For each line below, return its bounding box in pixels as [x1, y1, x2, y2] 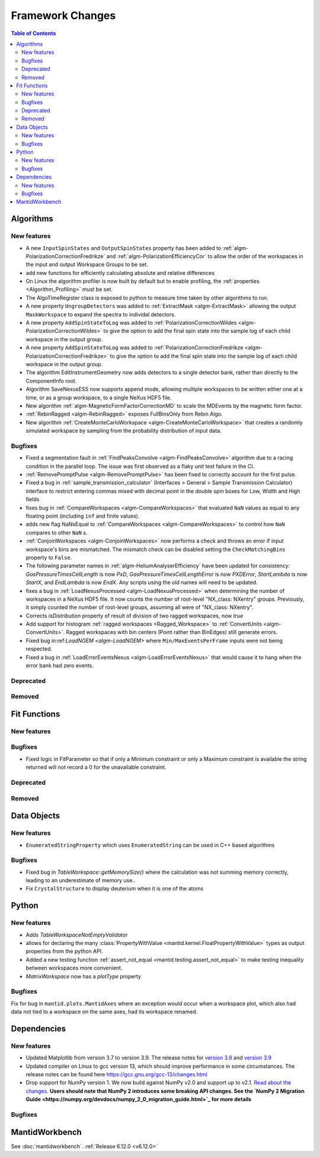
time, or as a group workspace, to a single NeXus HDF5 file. [25, 394, 172, 401]
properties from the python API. [25, 947, 103, 955]
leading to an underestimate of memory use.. [25, 877, 136, 884]
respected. [25, 645, 53, 652]
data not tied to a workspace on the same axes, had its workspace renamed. [11, 1008, 198, 1015]
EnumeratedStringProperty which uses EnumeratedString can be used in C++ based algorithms [25, 841, 275, 848]
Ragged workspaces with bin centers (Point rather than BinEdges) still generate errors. [66, 629, 278, 636]
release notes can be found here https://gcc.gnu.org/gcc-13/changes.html [25, 1071, 207, 1078]
